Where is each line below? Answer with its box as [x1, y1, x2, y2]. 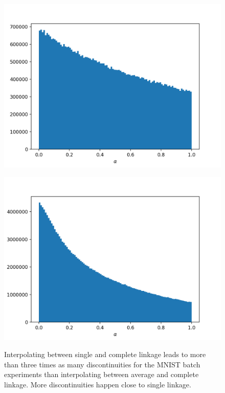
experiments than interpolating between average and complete [4, 369, 199, 380]
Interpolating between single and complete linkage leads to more [4, 349, 206, 360]
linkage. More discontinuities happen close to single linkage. [4, 379, 191, 389]
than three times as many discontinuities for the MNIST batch [4, 359, 200, 369]
